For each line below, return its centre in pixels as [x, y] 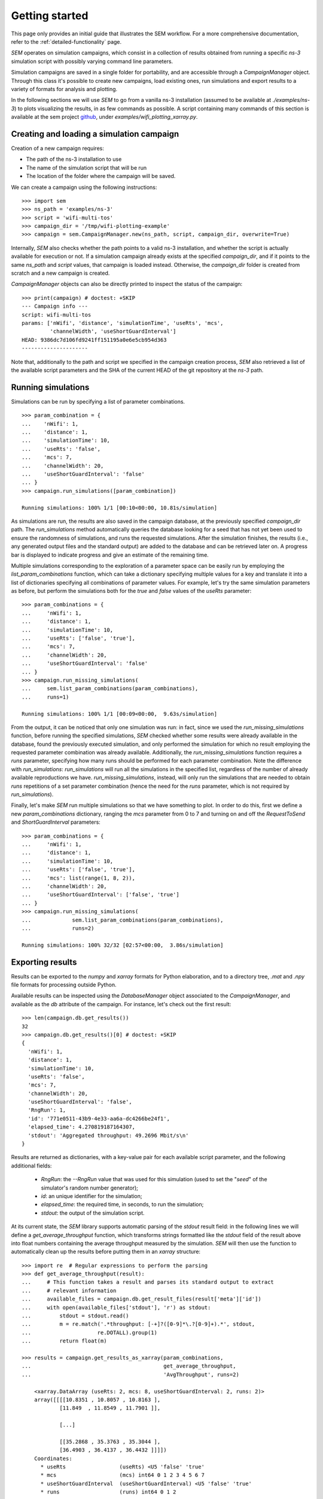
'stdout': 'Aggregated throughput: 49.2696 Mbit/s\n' [108, 1135]
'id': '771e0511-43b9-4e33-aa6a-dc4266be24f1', [99, 1119]
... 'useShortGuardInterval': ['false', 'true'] [100, 895]
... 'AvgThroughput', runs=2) [130, 1374]
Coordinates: [53, 1458]
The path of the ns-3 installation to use [74, 159]
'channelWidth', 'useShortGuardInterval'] [113, 332]
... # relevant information [69, 1290]
